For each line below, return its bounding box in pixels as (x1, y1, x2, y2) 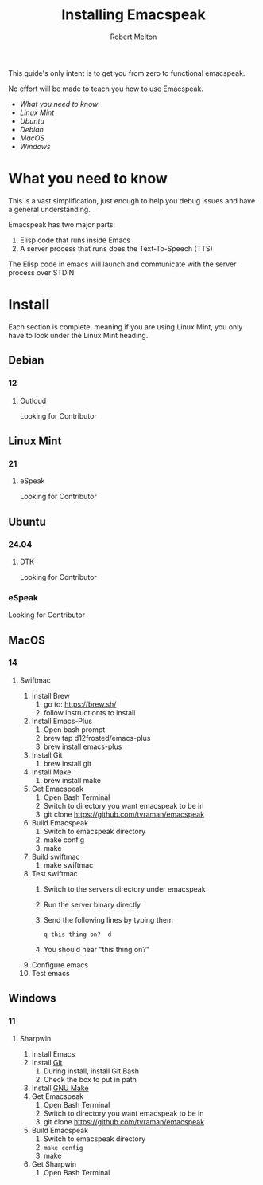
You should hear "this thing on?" (43, 944, 149, 954)
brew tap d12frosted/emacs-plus (43, 733, 151, 742)
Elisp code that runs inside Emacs (19, 235, 131, 245)
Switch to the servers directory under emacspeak (43, 884, 206, 894)
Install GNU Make (31, 1083, 89, 1092)
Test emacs (31, 968, 70, 978)
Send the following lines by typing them (43, 915, 173, 924)
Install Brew (31, 691, 70, 700)
